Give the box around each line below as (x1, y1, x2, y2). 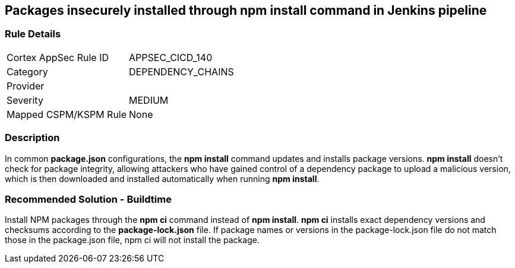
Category (7, 65, 48, 78)
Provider (7, 79, 45, 92)
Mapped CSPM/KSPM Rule (7, 108, 127, 120)
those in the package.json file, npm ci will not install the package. (5, 235, 260, 245)
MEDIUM (129, 94, 169, 106)
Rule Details (5, 28, 61, 40)
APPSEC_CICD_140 (129, 51, 213, 63)
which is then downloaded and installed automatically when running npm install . (5, 173, 320, 184)
